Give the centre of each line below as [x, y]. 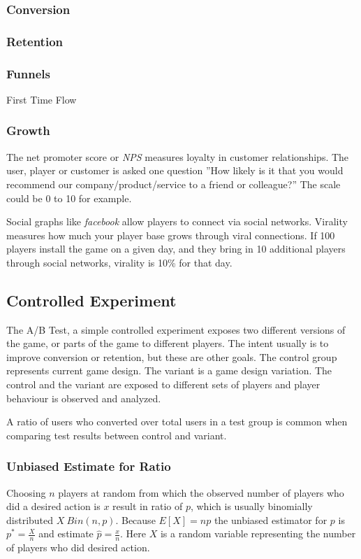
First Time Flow [42, 99]
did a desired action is [53, 506]
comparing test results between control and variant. [117, 435]
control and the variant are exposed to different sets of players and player [163, 384]
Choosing [26, 492]
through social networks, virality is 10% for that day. [119, 262]
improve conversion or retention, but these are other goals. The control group [172, 356]
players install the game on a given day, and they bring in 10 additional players [176, 249]
